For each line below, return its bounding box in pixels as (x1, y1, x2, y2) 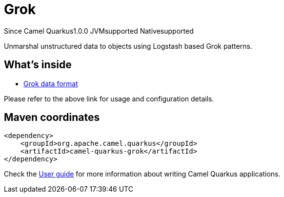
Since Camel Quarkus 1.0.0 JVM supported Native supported (4, 26, 194, 35)
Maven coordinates (4, 111, 100, 124)
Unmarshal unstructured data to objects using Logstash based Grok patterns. (4, 41, 252, 50)
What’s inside (4, 59, 72, 71)
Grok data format (23, 79, 78, 88)
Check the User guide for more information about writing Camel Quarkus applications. (4, 170, 281, 178)
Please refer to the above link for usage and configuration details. (4, 94, 214, 103)
